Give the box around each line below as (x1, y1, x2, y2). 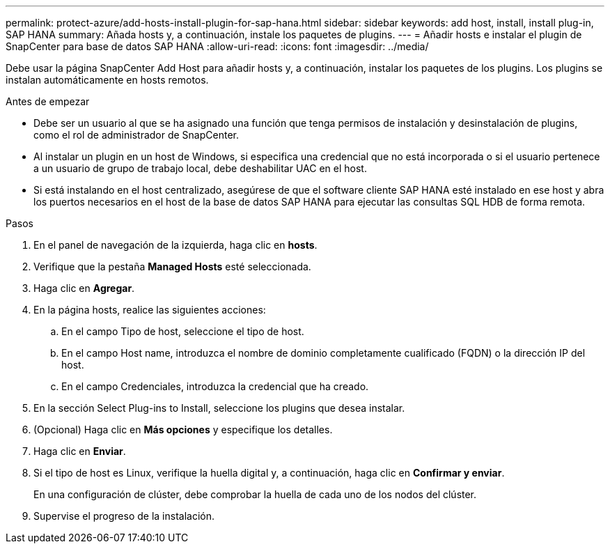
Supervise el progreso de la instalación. (33, 510, 214, 522)
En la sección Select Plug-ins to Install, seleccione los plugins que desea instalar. (33, 402, 405, 414)
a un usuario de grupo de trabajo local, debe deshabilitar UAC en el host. (33, 162, 367, 174)
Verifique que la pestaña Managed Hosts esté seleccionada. (33, 261, 311, 272)
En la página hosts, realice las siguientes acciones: (33, 304, 266, 316)
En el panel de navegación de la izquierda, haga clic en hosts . (33, 239, 318, 251)
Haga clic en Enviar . (33, 445, 126, 457)
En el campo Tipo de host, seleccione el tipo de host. (61, 325, 304, 337)
